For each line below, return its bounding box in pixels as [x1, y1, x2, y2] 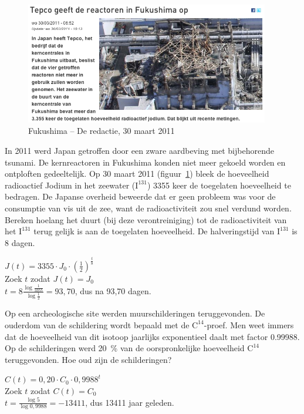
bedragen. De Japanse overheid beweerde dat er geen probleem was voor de [5, 190, 276, 203]
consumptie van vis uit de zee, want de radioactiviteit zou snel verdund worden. [5, 201, 292, 214]
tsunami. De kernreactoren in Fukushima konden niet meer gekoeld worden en [5, 156, 286, 168]
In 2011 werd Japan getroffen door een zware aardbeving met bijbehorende [5, 144, 274, 156]
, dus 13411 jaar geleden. [85, 396, 174, 408]
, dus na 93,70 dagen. [75, 284, 151, 297]
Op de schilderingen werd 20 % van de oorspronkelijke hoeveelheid [5, 342, 245, 354]
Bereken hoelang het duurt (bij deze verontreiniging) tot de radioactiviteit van [5, 213, 287, 225]
